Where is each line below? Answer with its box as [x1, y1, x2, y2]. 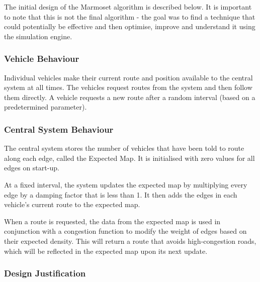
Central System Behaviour [4, 123, 114, 135]
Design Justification [4, 267, 86, 279]
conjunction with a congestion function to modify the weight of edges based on [4, 226, 247, 236]
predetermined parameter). [4, 102, 87, 112]
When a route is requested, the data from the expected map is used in [4, 216, 221, 226]
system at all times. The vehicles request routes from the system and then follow [4, 82, 252, 92]
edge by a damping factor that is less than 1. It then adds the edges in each [4, 189, 237, 200]
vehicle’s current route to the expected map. [4, 199, 140, 210]
